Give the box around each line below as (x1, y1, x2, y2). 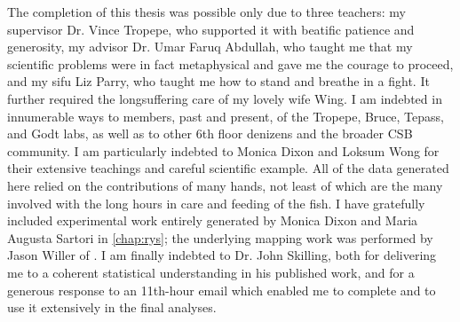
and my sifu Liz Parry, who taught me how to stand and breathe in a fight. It (7, 72, 430, 90)
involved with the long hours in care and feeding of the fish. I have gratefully (7, 193, 425, 212)
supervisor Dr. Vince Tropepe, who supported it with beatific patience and (7, 20, 415, 38)
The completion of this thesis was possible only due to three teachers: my (7, 3, 406, 20)
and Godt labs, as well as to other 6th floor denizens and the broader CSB (7, 124, 413, 143)
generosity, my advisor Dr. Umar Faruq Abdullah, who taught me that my (7, 37, 413, 56)
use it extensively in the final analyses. (7, 298, 217, 317)
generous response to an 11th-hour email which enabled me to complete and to (7, 280, 436, 299)
